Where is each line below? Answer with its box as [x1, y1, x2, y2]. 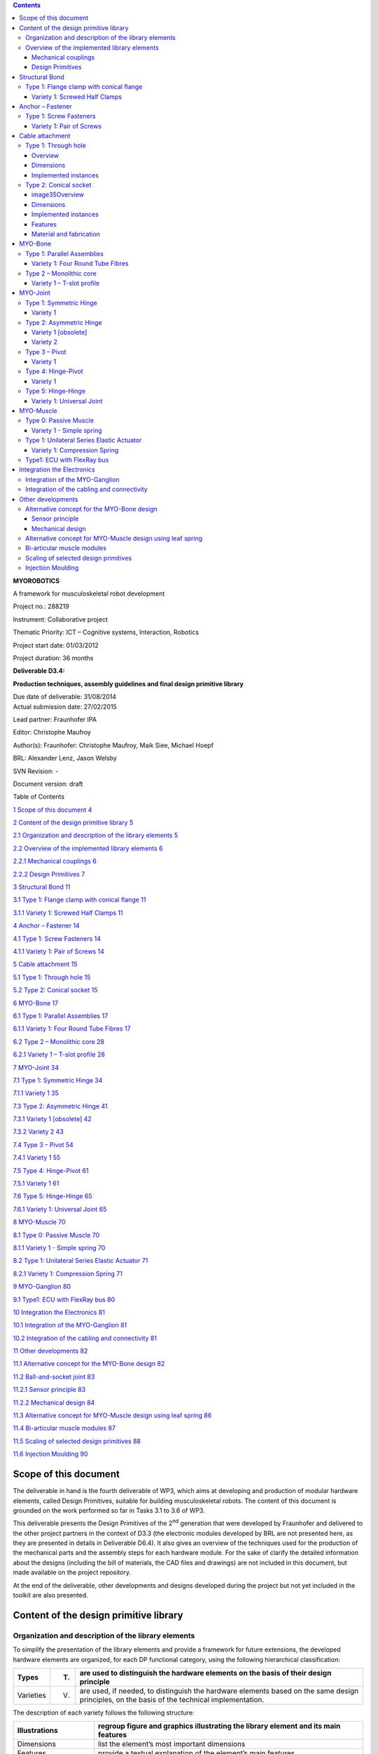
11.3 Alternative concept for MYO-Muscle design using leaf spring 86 [13, 1411, 212, 1420]
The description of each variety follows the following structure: [13, 1708, 195, 1717]
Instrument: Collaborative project [13, 615, 108, 624]
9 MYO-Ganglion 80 [13, 1283, 71, 1291]
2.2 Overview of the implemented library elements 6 [13, 844, 164, 852]
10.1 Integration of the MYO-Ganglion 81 [13, 1321, 127, 1330]
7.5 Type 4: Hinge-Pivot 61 [13, 1166, 89, 1174]
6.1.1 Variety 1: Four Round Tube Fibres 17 [13, 1024, 131, 1033]
